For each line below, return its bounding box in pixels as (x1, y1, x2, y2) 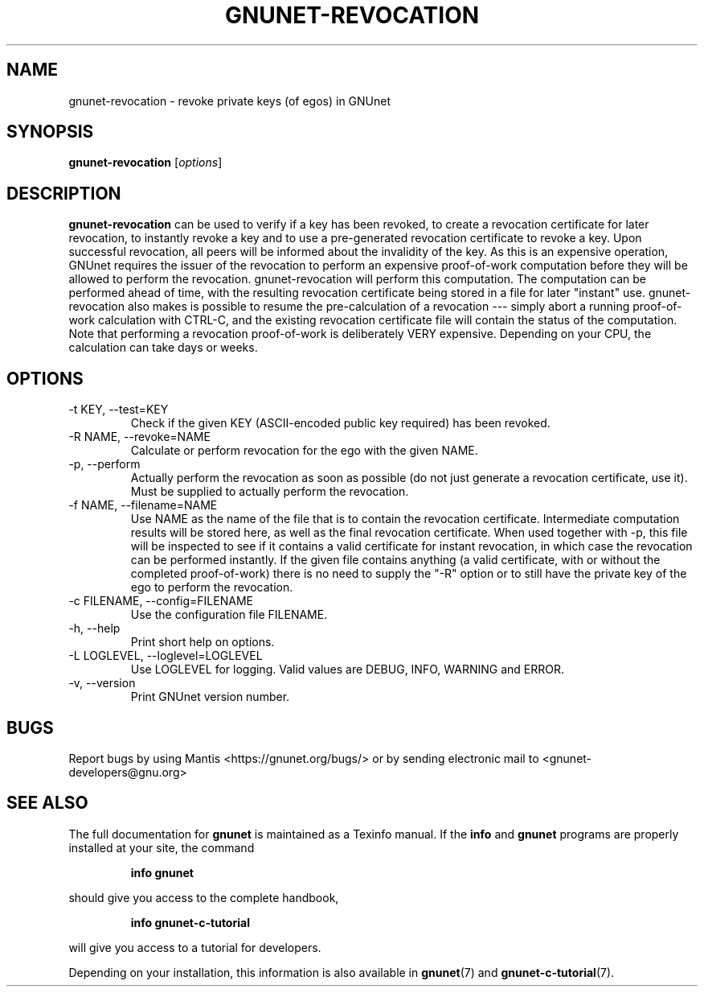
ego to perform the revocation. (130, 580, 293, 595)
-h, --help (68, 621, 121, 636)
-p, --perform (68, 457, 141, 472)
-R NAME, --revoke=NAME (68, 430, 211, 444)
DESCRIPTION (6, 183, 121, 204)
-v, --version (68, 676, 136, 690)
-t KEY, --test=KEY (68, 402, 169, 417)
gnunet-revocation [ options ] (68, 155, 223, 170)
